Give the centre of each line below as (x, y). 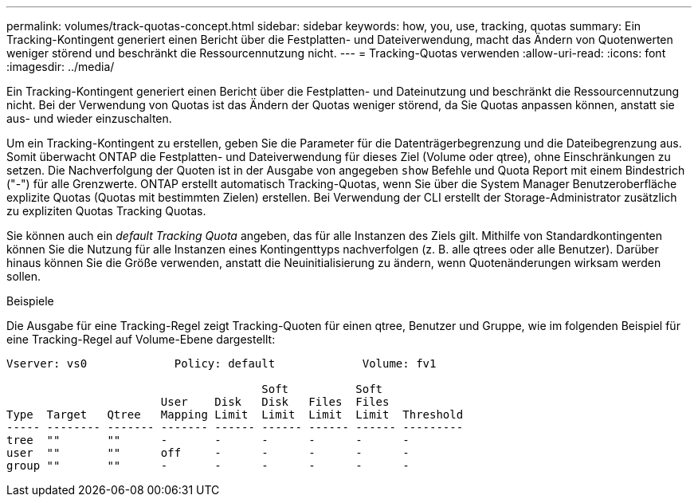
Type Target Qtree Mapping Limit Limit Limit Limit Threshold (235, 415)
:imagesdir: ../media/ (61, 67)
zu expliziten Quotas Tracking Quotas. (106, 211)
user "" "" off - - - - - (208, 453)
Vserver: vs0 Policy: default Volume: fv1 (222, 363)
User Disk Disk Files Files (275, 402)
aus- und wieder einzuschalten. (89, 118)
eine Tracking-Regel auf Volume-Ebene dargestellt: (141, 339)
